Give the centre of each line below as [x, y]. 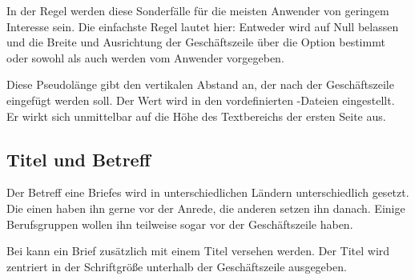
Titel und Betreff [79, 159]
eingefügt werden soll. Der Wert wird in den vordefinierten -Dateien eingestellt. [201, 100]
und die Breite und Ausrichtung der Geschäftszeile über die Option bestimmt [196, 42]
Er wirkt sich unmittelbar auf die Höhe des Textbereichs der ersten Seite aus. [196, 116]
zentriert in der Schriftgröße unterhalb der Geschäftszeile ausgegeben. [177, 266]
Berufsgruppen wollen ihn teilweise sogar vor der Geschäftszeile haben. [180, 224]
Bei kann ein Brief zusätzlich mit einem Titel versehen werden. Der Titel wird [198, 251]
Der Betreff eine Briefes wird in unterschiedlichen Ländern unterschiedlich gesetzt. [208, 192]
